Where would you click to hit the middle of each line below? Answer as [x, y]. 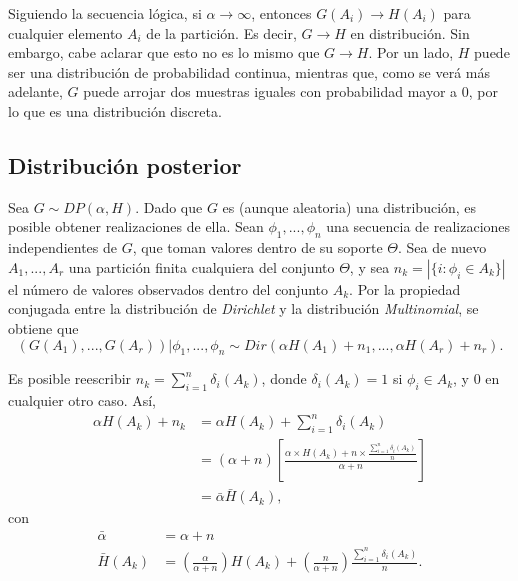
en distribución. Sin [410, 32]
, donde [284, 378]
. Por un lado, [411, 52]
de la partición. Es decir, [221, 32]
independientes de [62, 247]
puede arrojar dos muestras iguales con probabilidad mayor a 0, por [290, 91]
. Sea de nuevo [442, 247]
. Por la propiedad [405, 288]
